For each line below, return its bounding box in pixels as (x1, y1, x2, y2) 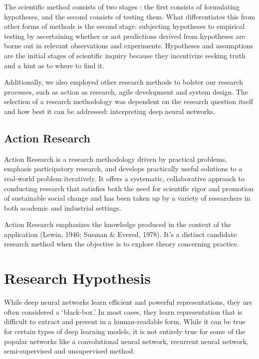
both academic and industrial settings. (4, 202, 121, 213)
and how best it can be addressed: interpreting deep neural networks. (4, 106, 216, 116)
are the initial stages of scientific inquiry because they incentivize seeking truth (4, 50, 246, 60)
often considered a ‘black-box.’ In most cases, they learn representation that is (4, 306, 243, 317)
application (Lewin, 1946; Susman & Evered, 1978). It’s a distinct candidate (4, 229, 237, 239)
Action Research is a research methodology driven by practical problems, (4, 153, 227, 164)
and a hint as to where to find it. (4, 60, 105, 70)
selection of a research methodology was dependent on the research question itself (4, 96, 254, 107)
